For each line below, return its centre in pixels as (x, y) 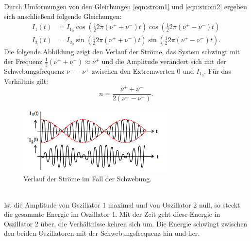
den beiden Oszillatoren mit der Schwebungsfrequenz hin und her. (102, 233)
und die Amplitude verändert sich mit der (164, 61)
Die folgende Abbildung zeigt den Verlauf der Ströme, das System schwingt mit (122, 52)
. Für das (218, 71)
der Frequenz (23, 61)
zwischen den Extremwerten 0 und (143, 71)
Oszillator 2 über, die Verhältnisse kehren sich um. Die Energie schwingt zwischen (126, 223)
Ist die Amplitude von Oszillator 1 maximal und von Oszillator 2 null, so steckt (122, 204)
